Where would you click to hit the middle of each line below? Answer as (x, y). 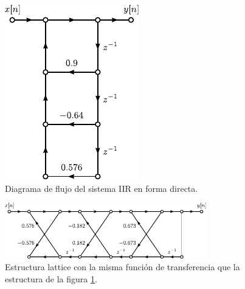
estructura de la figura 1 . (51, 278)
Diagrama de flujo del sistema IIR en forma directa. (102, 188)
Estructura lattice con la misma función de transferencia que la (122, 267)
